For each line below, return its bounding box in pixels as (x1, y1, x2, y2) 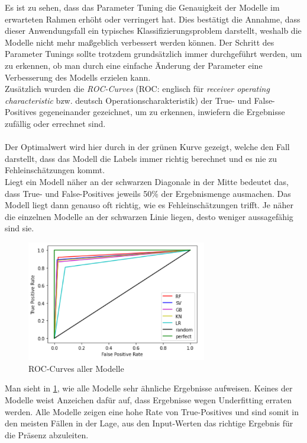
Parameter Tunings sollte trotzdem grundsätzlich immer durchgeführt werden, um (5, 47, 302, 60)
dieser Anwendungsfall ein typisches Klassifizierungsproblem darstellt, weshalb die (5, 24, 302, 37)
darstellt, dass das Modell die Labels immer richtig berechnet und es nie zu (5, 152, 277, 164)
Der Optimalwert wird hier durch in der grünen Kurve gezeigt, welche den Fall (5, 141, 290, 153)
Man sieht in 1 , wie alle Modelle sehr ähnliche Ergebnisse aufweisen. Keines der (5, 382, 293, 394)
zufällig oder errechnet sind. (5, 117, 106, 129)
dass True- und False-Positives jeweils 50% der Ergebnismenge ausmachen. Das (5, 187, 291, 199)
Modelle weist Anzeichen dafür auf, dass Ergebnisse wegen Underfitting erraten (5, 393, 292, 406)
